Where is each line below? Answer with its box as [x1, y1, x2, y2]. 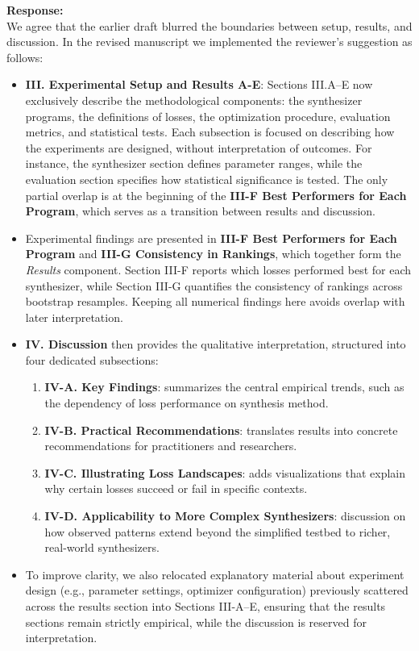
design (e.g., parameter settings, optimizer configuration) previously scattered [25, 582, 409, 599]
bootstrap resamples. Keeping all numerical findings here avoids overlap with [25, 293, 405, 310]
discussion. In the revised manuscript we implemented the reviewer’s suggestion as [6, 33, 413, 50]
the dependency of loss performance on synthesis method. [44, 394, 329, 411]
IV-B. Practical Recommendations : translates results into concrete [44, 421, 398, 438]
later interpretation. [25, 308, 123, 325]
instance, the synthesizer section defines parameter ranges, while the [25, 155, 363, 172]
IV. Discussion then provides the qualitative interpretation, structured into [25, 336, 406, 353]
